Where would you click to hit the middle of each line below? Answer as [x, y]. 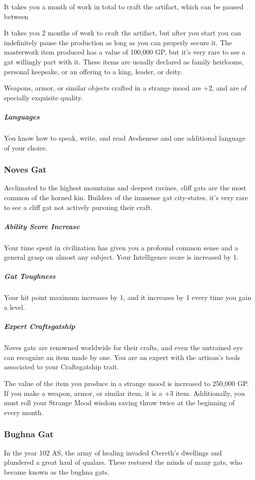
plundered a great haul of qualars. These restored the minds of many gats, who [123, 462]
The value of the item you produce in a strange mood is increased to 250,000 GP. [127, 383]
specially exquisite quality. [43, 97]
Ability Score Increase [42, 226]
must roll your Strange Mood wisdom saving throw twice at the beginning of [119, 403]
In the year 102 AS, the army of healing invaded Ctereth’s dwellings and [113, 452]
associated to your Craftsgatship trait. [61, 367]
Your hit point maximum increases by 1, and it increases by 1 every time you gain [128, 297]
